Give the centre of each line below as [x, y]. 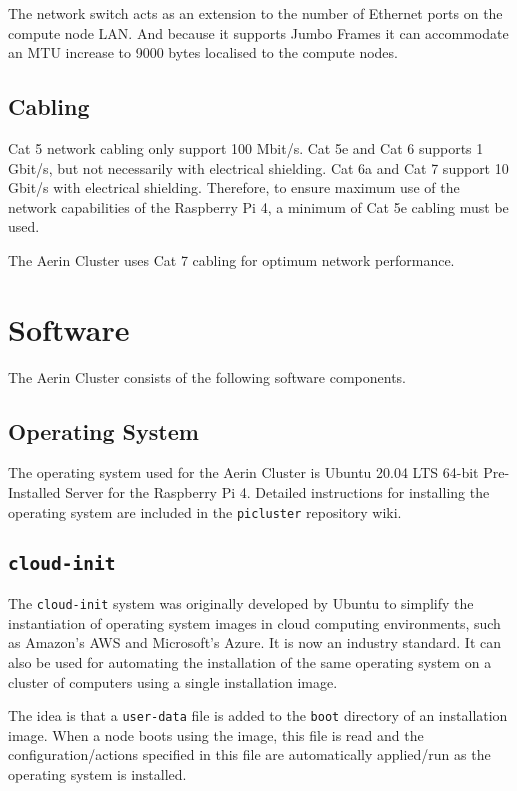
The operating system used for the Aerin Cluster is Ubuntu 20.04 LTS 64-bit [243, 472]
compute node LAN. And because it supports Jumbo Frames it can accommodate [258, 32]
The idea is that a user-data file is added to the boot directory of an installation [258, 715]
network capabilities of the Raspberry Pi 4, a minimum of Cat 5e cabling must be [258, 206]
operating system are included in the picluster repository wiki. [205, 511]
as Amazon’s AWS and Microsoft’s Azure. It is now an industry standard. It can [255, 642]
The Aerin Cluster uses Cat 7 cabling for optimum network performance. [231, 259]
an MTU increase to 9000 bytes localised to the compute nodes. [203, 52]
